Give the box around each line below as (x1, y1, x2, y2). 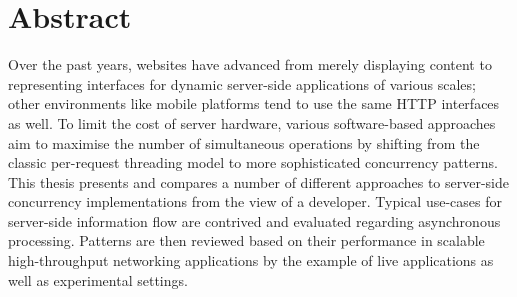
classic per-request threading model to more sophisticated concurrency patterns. (8, 152, 498, 173)
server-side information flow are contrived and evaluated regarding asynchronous (8, 210, 501, 231)
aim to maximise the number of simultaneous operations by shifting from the (8, 132, 480, 153)
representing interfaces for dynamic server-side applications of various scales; (8, 73, 476, 94)
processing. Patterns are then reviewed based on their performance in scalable (8, 230, 485, 251)
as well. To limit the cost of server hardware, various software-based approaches (8, 112, 496, 133)
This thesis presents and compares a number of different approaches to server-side (8, 171, 510, 192)
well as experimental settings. (8, 269, 188, 290)
